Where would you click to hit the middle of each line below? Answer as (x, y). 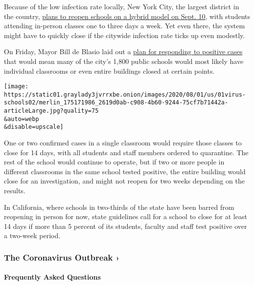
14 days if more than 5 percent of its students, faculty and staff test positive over (126, 226)
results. (15, 191)
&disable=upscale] (34, 127)
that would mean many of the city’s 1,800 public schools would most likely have (124, 61)
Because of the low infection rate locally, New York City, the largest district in (122, 6)
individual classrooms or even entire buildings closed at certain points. (109, 71)
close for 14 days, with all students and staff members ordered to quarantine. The (126, 152)
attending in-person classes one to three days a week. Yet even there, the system (125, 26)
